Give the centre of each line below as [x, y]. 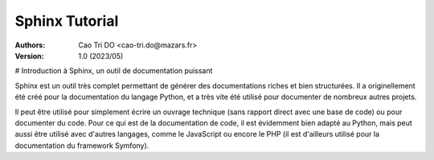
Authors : [30, 45]
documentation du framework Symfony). [82, 146]
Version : [29, 55]
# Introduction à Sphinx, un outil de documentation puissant [114, 71]
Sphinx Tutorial [67, 21]
